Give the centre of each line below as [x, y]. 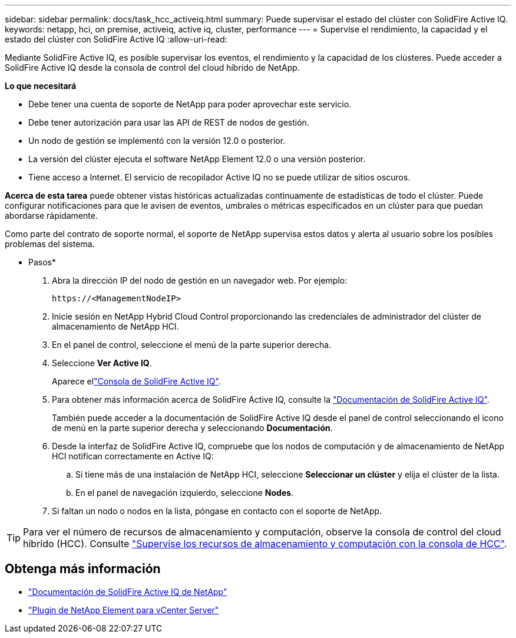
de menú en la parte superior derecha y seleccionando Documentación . [192, 428]
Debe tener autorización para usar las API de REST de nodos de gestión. [169, 122]
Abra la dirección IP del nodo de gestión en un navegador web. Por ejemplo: [200, 280]
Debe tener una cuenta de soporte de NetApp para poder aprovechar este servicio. [190, 104]
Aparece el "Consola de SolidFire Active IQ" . [136, 381]
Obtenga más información [83, 569]
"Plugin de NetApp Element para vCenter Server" [124, 610]
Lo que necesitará [41, 86]
